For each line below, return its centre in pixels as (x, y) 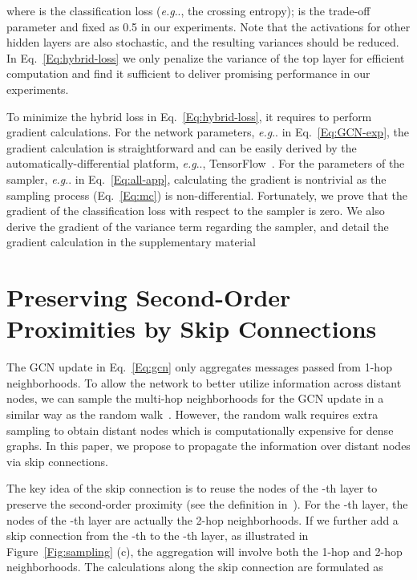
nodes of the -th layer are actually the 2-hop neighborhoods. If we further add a (202, 519)
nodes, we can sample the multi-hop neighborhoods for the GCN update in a (195, 398)
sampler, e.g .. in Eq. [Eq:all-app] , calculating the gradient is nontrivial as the (196, 178)
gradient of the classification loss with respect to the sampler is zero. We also (196, 211)
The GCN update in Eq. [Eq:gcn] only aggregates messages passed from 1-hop (199, 367)
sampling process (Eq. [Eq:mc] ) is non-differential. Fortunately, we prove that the (207, 195)
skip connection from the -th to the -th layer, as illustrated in (158, 535)
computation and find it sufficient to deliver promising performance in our (188, 73)
